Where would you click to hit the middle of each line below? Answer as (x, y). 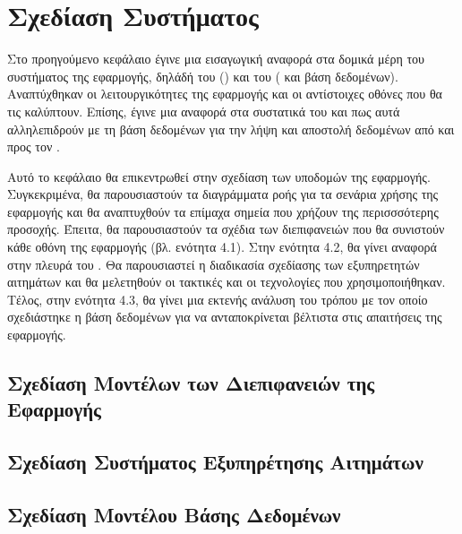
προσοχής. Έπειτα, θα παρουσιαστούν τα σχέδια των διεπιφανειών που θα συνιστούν (226, 229)
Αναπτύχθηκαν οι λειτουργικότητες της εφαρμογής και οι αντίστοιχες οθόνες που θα (225, 94)
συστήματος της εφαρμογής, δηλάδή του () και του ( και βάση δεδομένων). (203, 76)
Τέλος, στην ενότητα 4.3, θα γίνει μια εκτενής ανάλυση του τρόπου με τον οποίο (218, 299)
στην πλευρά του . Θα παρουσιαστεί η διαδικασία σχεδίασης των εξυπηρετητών (214, 264)
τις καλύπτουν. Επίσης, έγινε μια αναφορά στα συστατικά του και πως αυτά (204, 111)
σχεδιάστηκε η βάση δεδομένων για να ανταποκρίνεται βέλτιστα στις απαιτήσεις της (225, 317)
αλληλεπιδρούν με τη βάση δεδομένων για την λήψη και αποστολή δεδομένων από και (231, 129)
